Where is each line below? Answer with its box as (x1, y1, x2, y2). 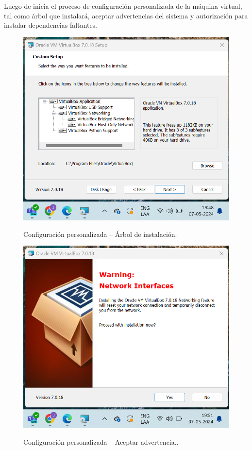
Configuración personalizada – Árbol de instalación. (23, 229, 177, 239)
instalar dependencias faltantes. (4, 20, 98, 30)
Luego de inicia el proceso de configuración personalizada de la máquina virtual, (4, 1, 242, 11)
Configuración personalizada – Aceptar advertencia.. (23, 436, 179, 447)
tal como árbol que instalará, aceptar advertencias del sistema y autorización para (4, 10, 248, 20)
